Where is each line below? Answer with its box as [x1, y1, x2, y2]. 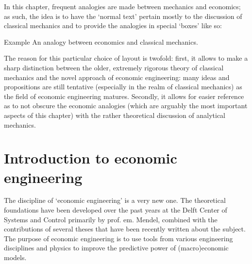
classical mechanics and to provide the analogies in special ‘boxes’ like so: [4, 20, 222, 31]
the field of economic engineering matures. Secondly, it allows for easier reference [4, 91, 244, 101]
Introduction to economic [4, 148, 177, 168]
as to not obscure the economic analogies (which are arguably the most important [4, 100, 248, 111]
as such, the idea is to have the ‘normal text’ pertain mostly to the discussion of [4, 11, 242, 21]
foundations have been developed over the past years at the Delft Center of [4, 205, 227, 215]
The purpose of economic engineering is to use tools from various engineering [4, 233, 233, 243]
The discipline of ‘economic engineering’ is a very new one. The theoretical [4, 195, 226, 205]
